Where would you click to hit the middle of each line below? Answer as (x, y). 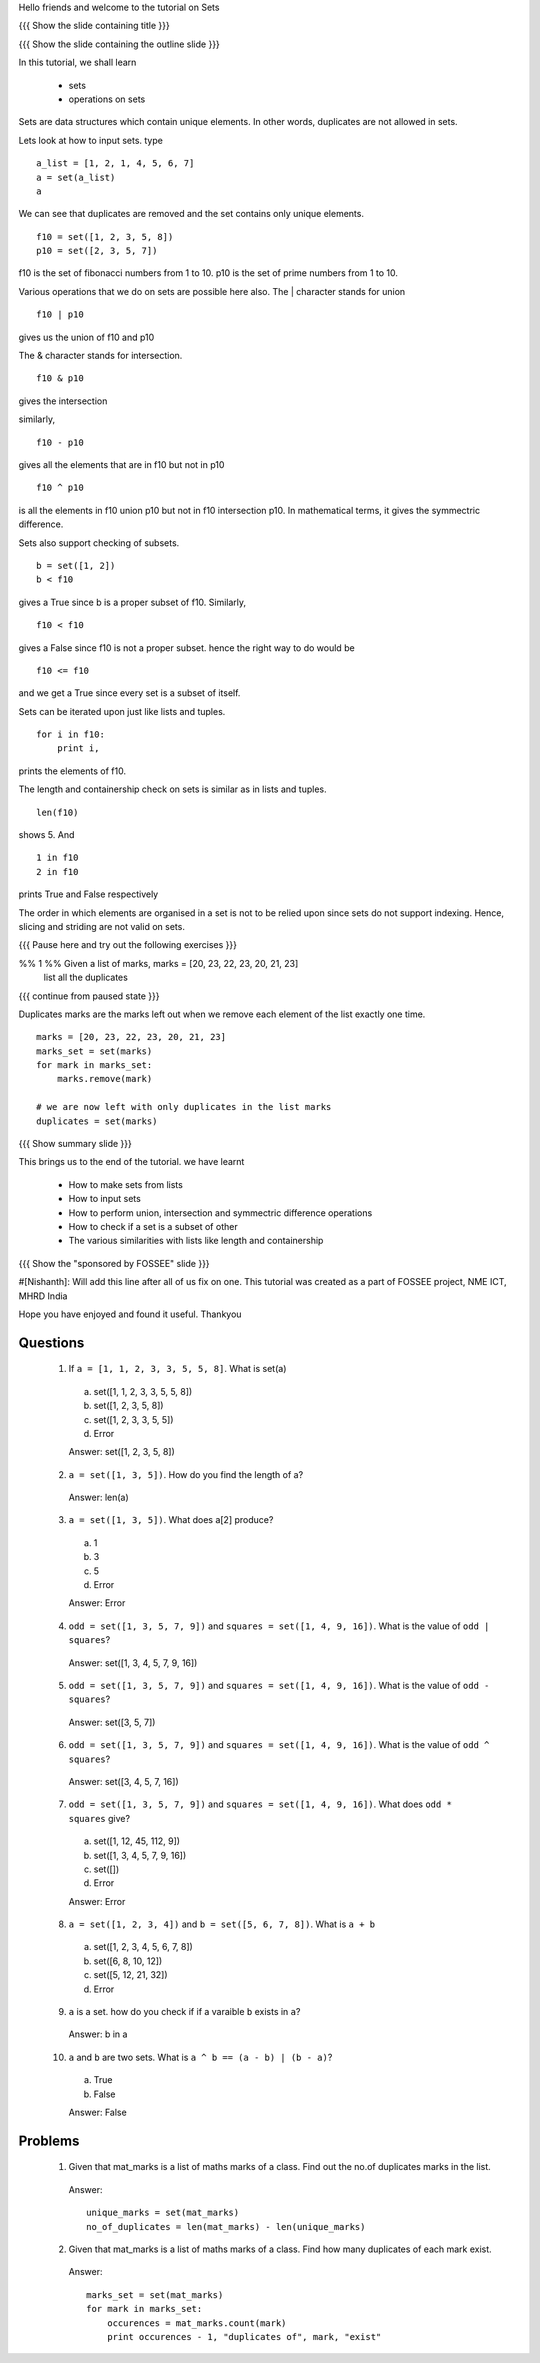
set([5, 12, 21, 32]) (131, 1975)
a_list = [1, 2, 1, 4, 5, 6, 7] (115, 163)
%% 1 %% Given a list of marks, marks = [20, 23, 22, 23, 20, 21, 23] (158, 963)
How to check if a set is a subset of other (153, 1226)
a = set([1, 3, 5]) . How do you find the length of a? (186, 1474)
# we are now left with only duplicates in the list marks (184, 1107)
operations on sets (107, 99)
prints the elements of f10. (72, 771)
